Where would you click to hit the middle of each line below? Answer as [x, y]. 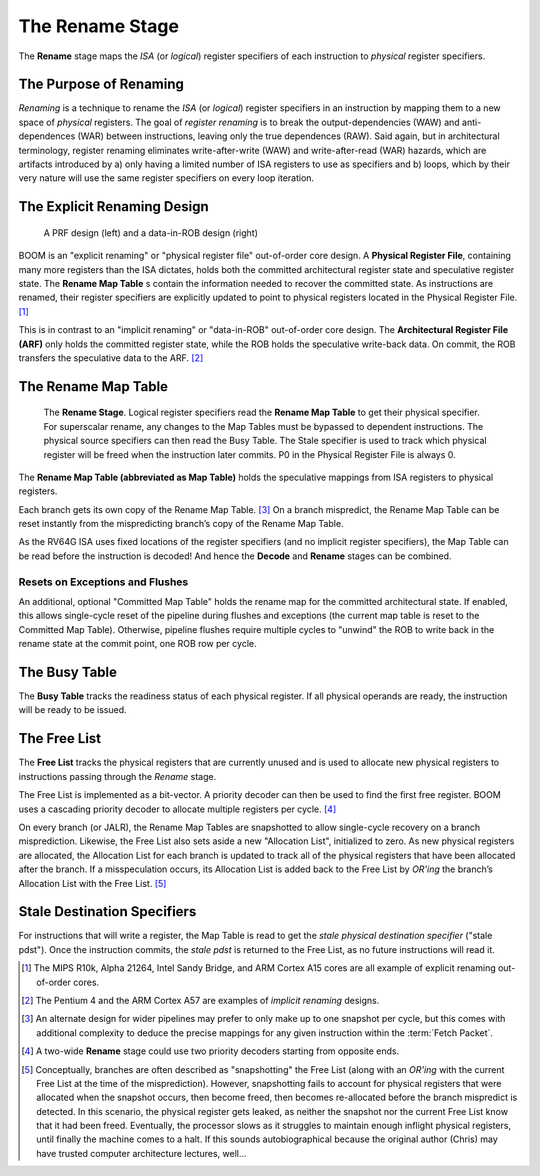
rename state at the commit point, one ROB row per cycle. [137, 644]
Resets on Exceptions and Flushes [103, 582]
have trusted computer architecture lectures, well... [141, 1153]
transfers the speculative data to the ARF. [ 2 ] [111, 357]
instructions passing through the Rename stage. [117, 776]
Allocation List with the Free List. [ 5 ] [92, 883]
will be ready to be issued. [72, 710]
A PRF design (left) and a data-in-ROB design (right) [151, 232]
